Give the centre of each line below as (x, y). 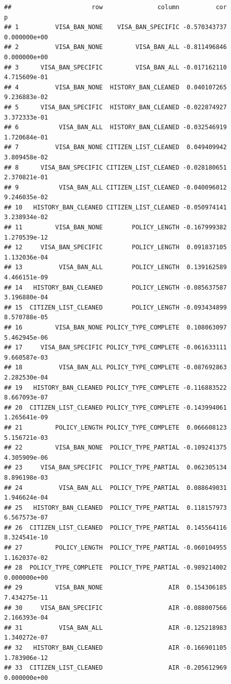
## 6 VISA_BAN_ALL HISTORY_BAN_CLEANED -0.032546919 (116, 127)
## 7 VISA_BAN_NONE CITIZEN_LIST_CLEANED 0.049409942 (116, 147)
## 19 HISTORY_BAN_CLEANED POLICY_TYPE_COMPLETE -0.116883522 (116, 387)
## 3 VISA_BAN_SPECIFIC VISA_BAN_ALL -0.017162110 (116, 67)
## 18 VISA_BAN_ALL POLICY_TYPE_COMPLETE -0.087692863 (116, 368)
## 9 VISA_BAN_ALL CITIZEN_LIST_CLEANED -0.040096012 (116, 187)
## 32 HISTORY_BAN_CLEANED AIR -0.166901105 (116, 648)
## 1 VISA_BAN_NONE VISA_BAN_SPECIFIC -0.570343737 (116, 27)
